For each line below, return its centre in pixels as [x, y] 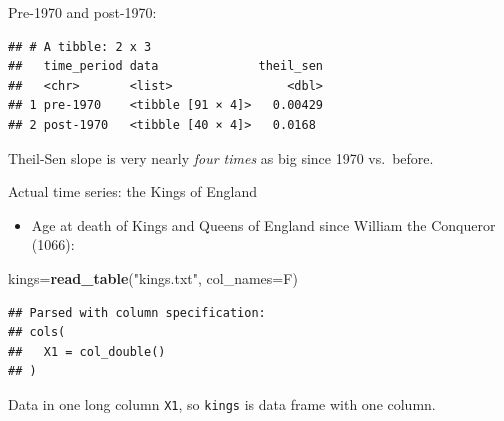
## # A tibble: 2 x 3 [80, 46]
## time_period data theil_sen [165, 66]
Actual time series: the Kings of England [132, 191]
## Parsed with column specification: [137, 312]
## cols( [37, 332]
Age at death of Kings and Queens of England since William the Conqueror [263, 224]
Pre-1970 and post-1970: [82, 12]
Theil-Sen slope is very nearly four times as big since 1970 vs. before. [221, 157]
